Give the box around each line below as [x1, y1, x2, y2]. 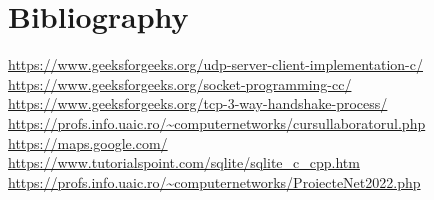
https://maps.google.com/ [8, 132, 168, 153]
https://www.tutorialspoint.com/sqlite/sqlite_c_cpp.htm [8, 152, 360, 173]
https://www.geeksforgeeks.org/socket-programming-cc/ [8, 73, 352, 94]
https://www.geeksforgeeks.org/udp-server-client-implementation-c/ [8, 54, 424, 75]
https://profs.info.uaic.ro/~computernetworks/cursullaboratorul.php [8, 112, 426, 133]
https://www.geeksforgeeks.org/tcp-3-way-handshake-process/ [8, 93, 388, 114]
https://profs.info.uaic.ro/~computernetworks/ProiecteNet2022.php [8, 171, 421, 192]
